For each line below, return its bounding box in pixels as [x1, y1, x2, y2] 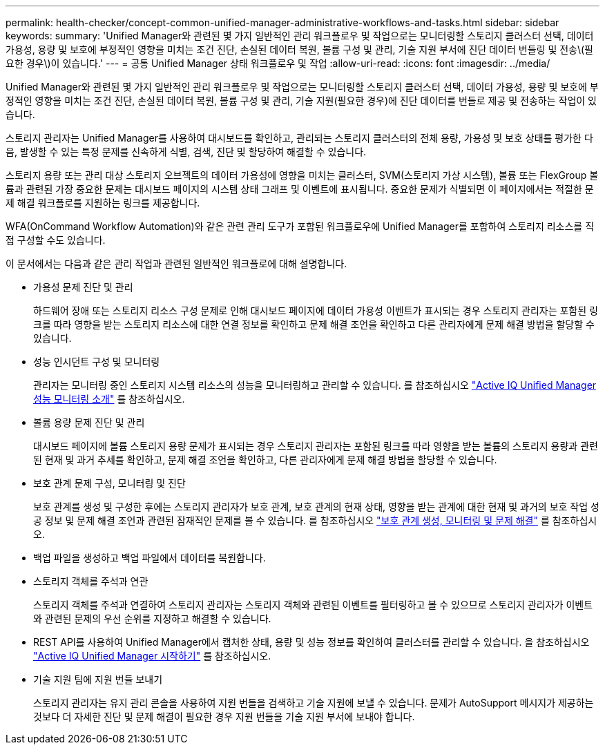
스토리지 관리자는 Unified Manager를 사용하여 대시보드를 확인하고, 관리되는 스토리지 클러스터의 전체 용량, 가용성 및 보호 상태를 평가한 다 [6, 132, 593, 144]
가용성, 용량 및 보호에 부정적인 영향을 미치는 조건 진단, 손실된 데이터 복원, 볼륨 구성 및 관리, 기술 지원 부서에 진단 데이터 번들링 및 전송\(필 [6, 44, 594, 55]
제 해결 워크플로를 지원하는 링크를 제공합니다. [6, 197, 200, 209]
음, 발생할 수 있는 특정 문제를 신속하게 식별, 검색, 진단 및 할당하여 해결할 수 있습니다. [6, 146, 367, 157]
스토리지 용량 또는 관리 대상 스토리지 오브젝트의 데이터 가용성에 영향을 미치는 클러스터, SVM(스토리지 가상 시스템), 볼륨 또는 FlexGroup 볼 [6, 169, 599, 181]
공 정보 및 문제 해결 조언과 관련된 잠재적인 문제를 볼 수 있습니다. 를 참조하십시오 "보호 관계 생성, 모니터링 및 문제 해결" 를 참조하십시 [33, 515, 597, 526]
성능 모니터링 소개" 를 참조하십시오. [33, 393, 185, 405]
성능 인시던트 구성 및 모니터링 [33, 356, 160, 367]
